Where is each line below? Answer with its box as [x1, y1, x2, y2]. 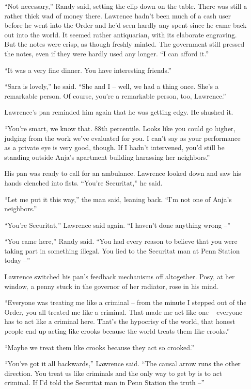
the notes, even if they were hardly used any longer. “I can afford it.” [4, 48, 209, 58]
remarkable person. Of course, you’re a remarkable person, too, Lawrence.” [4, 90, 226, 101]
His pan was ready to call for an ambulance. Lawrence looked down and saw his [4, 168, 241, 178]
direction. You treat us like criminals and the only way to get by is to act [4, 368, 222, 378]
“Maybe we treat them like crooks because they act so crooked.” [4, 342, 194, 352]
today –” [4, 255, 30, 265]
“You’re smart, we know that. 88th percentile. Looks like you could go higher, [4, 123, 235, 133]
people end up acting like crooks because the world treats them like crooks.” [4, 326, 230, 336]
